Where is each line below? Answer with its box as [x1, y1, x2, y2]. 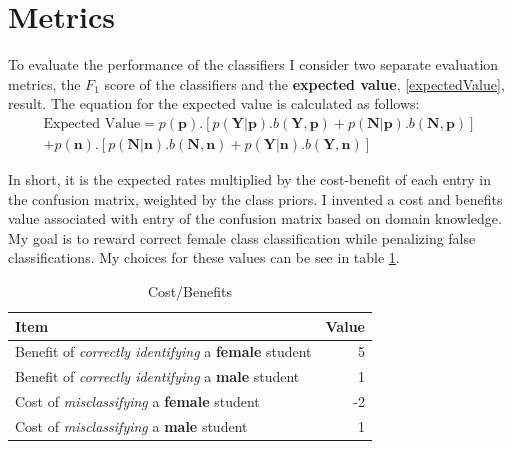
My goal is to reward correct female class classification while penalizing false [8, 227, 476, 248]
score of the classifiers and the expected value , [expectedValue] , [104, 73, 505, 94]
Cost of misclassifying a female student [15, 391, 260, 412]
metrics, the [8, 73, 81, 94]
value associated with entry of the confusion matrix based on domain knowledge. [8, 208, 502, 229]
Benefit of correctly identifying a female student [15, 341, 312, 362]
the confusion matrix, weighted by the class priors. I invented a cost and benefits [8, 188, 503, 209]
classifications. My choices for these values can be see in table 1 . [8, 247, 400, 268]
